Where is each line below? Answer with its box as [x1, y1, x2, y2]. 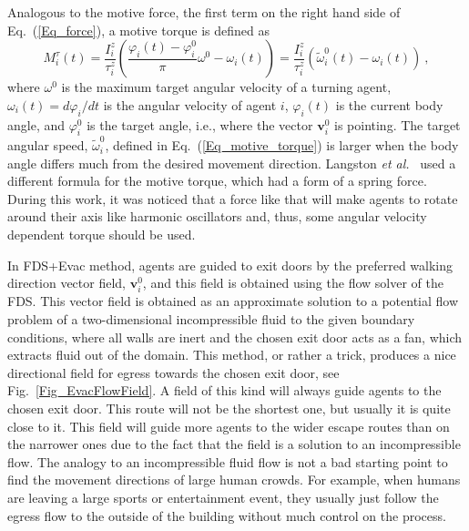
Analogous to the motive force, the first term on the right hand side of [7, 3, 401, 21]
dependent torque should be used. [7, 225, 196, 244]
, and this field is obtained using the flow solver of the [142, 273, 444, 292]
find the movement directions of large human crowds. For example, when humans [7, 470, 461, 489]
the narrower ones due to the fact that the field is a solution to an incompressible [7, 434, 461, 454]
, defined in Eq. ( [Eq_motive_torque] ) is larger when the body [105, 136, 459, 155]
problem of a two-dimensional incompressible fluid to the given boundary [7, 310, 415, 328]
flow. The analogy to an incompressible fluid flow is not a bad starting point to [7, 452, 448, 471]
